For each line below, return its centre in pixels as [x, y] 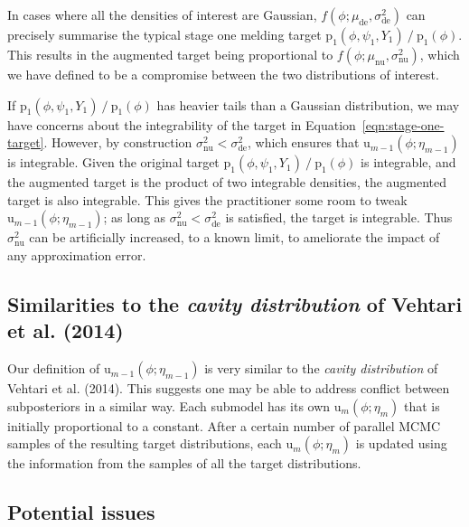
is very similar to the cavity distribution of [321, 368]
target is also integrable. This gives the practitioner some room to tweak [207, 199]
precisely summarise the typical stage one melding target [164, 34]
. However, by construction [118, 142]
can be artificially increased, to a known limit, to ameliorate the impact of [234, 237]
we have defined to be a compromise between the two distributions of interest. [223, 74]
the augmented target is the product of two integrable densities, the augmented [227, 182]
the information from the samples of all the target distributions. [184, 463]
